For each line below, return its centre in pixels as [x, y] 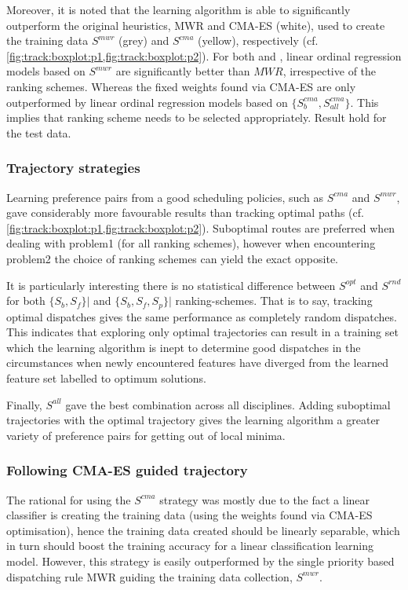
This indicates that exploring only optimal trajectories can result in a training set [202, 332]
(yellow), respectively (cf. [258, 40]
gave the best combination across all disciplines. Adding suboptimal [228, 404]
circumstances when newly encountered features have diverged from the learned [197, 363]
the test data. [39, 132]
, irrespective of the [330, 71]
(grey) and [144, 40]
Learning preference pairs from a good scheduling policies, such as [165, 197]
